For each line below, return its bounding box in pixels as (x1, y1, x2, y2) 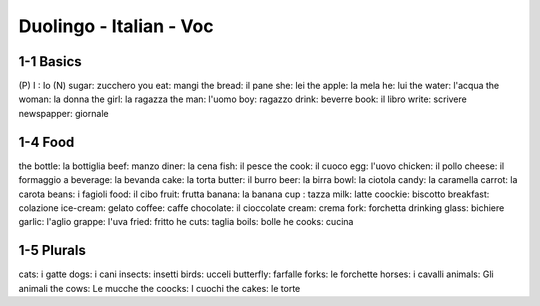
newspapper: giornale (18, 107, 109, 119)
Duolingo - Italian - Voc (18, 15, 214, 37)
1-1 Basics (18, 53, 82, 70)
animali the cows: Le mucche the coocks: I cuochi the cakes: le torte (18, 282, 301, 294)
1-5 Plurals (18, 242, 87, 259)
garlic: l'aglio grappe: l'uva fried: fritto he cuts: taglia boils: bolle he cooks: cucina (18, 216, 354, 228)
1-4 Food (18, 133, 75, 150)
